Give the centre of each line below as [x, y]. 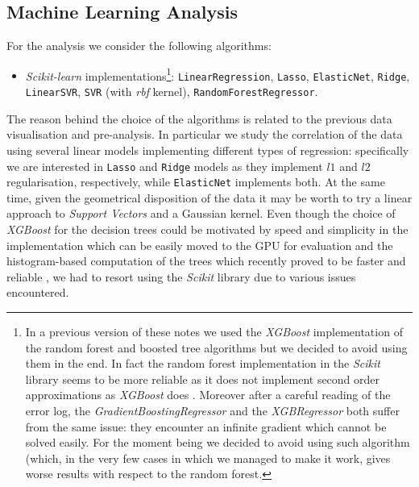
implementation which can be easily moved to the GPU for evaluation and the [200, 245]
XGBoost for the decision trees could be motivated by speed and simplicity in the [207, 229]
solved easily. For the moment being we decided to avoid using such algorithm [218, 442]
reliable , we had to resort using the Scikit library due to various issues [181, 276]
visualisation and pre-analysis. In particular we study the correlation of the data [205, 134]
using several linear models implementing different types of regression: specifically [208, 150]
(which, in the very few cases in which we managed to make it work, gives [208, 458]
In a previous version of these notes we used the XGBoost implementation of [214, 332]
